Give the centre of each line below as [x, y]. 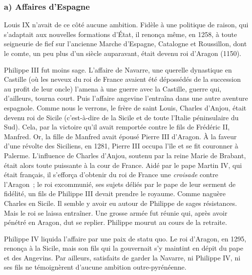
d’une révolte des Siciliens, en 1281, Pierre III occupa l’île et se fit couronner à [121, 146]
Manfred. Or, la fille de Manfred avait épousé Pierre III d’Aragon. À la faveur [120, 136]
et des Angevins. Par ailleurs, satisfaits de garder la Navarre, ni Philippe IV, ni [122, 257]
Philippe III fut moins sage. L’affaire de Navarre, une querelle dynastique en [118, 69]
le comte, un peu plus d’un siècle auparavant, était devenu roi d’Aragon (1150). [123, 53]
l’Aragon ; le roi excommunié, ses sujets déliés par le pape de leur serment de [120, 184]
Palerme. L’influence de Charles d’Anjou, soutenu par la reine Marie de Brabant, [125, 155]
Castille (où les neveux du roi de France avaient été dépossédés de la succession [122, 79]
